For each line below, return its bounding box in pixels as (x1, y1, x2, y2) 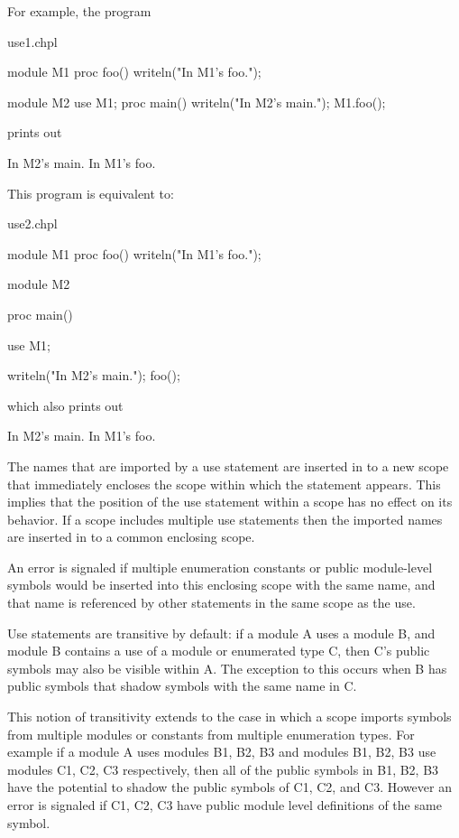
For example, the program (7, 2, 151, 20)
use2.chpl (7, 214, 58, 233)
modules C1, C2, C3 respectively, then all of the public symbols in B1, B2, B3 (7, 759, 439, 778)
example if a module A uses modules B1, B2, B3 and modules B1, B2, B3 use (7, 742, 436, 761)
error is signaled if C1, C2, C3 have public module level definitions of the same (7, 796, 442, 814)
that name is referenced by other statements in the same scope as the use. (7, 593, 416, 612)
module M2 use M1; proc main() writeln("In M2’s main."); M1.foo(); (7, 92, 386, 111)
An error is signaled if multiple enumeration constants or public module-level (7, 557, 433, 576)
